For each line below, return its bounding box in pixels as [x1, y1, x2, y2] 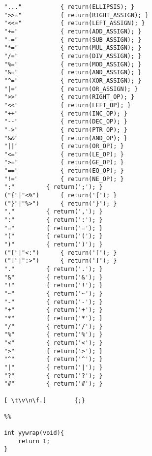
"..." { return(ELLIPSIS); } [4, 3, 135, 10]
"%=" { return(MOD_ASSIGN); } [4, 61, 142, 68]
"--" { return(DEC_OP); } [4, 118, 127, 125]
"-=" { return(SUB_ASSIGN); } [4, 36, 142, 43]
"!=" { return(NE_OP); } [4, 175, 124, 182]
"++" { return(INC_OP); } [4, 110, 127, 117]
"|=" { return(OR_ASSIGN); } [4, 85, 138, 92]
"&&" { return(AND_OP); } [4, 134, 127, 142]
